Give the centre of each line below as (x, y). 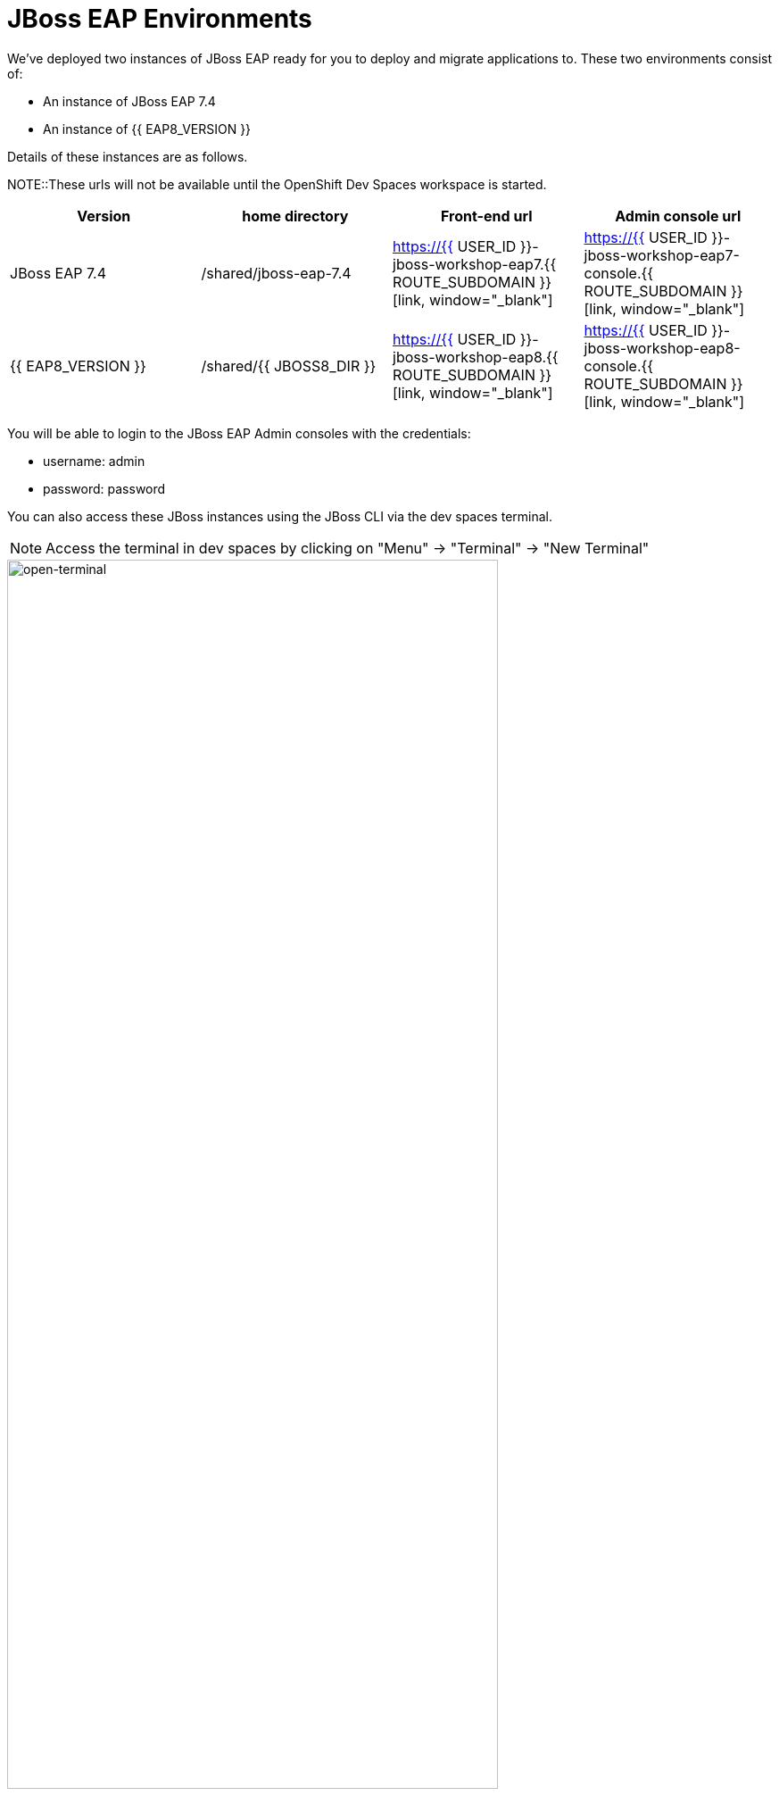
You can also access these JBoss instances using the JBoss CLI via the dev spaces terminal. (280, 516)
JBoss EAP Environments (160, 19)
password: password (104, 488)
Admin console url (678, 216)
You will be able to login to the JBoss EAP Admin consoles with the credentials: (239, 433)
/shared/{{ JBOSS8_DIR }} (289, 366)
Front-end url (487, 216)
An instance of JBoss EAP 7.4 (129, 101)
